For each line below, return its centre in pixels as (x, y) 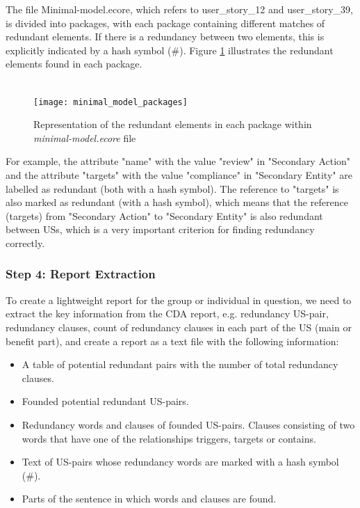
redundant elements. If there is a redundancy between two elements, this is (165, 37)
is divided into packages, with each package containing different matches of (165, 23)
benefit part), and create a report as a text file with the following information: (172, 341)
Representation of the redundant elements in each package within (173, 124)
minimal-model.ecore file (85, 137)
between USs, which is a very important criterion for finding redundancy (160, 229)
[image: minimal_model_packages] (111, 102)
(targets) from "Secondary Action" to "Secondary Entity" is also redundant (164, 215)
